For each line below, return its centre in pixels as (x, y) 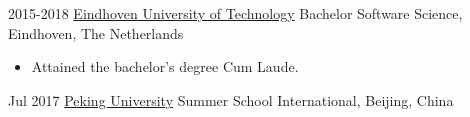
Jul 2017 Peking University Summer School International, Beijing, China (231, 99)
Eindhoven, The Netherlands (96, 32)
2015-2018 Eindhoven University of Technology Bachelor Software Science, (235, 13)
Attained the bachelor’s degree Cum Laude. (165, 66)
